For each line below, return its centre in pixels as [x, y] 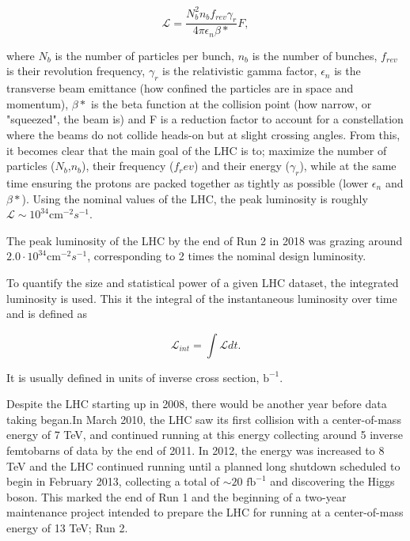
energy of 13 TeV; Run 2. [67, 528]
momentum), [38, 103]
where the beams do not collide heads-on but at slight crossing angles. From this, [203, 134]
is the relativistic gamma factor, [240, 71]
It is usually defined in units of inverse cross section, [133, 377]
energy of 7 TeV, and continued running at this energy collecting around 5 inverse [205, 435]
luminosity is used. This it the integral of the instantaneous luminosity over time [202, 298]
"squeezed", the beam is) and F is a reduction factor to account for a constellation [205, 119]
